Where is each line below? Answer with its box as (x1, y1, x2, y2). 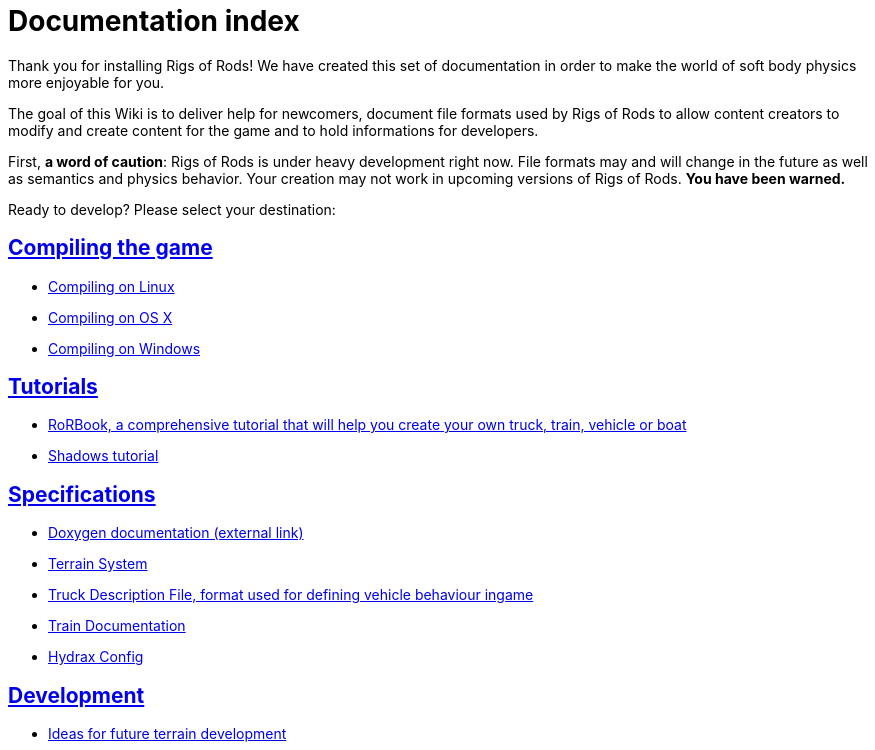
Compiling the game (8, 235, 213, 261)
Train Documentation (48, 617, 186, 635)
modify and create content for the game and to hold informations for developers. (8, 121, 539, 139)
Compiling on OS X (48, 308, 173, 326)
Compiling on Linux (48, 277, 175, 295)
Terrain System (48, 555, 148, 573)
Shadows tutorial (48, 447, 159, 465)
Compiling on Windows (48, 339, 201, 357)
